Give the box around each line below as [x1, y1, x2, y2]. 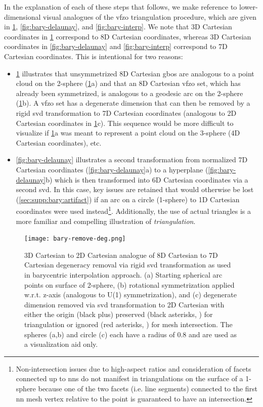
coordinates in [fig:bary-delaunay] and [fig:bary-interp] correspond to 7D [4, 41, 228, 52]
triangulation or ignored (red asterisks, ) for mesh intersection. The [24, 319, 233, 329]
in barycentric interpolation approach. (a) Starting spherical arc [24, 269, 223, 280]
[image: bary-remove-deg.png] [24, 235, 126, 243]
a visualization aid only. [24, 339, 98, 349]
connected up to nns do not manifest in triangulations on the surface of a [16, 373, 243, 384]
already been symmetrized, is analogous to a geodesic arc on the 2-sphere [16, 87, 243, 98]
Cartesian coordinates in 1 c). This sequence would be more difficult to [16, 117, 234, 128]
